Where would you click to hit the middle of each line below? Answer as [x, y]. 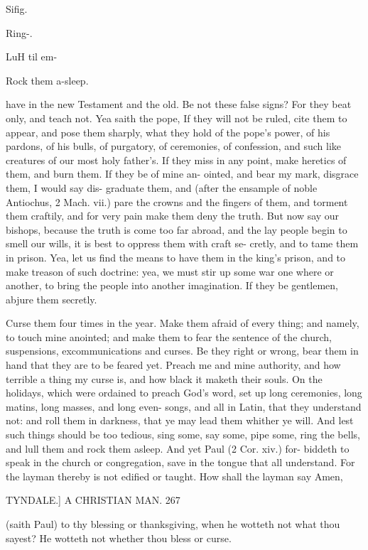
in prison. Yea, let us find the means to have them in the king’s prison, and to [176, 257]
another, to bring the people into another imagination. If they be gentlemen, [172, 285]
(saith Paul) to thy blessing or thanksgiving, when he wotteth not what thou [173, 524]
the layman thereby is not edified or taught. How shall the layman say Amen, [174, 476]
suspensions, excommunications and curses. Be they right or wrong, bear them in [182, 351]
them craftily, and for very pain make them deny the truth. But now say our [173, 216]
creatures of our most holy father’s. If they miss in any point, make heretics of [176, 160]
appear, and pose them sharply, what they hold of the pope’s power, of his [168, 132]
